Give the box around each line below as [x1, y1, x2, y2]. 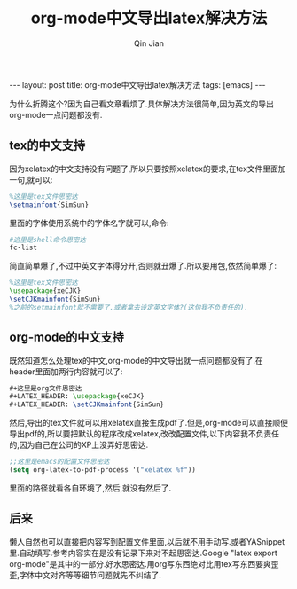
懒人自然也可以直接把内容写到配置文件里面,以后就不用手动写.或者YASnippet [9, 536, 285, 546]
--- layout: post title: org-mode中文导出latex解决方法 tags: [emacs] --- [9, 79, 266, 90]
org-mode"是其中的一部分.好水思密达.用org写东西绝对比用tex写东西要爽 [9, 558, 272, 569]
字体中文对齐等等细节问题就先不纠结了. [19, 569, 162, 580]
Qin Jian [134, 37, 164, 49]
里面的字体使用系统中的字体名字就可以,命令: [9, 217, 170, 228]
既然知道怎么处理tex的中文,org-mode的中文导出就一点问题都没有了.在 [9, 355, 263, 365]
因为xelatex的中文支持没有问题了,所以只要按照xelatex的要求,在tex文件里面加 [9, 163, 286, 174]
